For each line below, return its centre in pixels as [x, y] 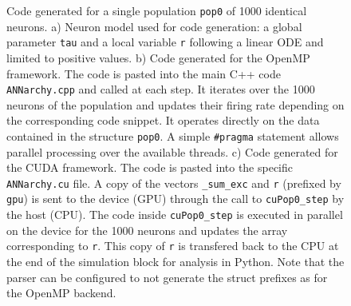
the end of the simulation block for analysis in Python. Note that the [175, 261]
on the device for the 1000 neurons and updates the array [147, 230]
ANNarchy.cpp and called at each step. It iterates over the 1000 [161, 89]
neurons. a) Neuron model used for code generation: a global [154, 26]
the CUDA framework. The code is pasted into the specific [150, 167]
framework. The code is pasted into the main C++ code [144, 73]
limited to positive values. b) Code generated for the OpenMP [158, 57]
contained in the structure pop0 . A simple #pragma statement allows [173, 135]
